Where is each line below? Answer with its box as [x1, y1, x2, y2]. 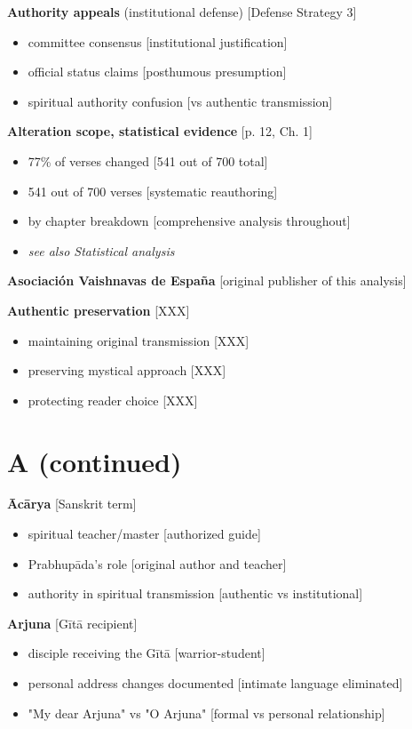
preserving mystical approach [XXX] [28, 361, 226, 380]
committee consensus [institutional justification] [28, 32, 288, 51]
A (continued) [7, 443, 182, 479]
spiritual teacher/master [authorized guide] [28, 525, 261, 543]
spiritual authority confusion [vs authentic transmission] [28, 92, 333, 110]
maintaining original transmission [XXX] [28, 331, 250, 349]
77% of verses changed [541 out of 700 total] [28, 151, 268, 170]
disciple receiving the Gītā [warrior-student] [28, 644, 265, 662]
